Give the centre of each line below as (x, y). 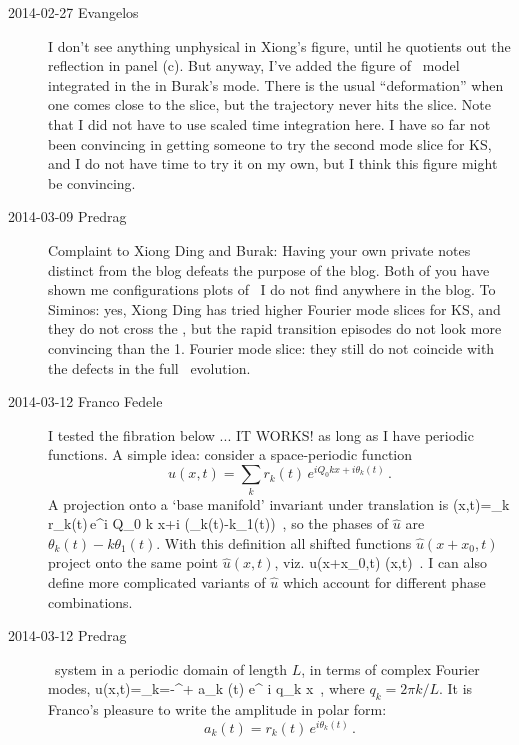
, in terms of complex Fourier (390, 668)
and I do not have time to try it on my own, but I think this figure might (273, 163)
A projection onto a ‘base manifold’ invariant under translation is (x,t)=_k (279, 503)
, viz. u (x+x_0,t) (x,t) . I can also (380, 562)
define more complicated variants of (157, 582)
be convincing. (92, 182)
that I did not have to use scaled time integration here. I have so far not (269, 123)
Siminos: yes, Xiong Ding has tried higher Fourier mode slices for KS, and (274, 308)
